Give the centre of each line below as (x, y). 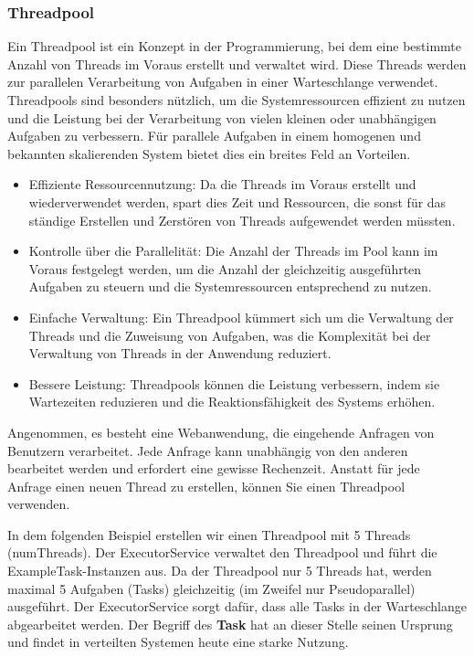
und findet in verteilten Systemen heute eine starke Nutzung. (178, 642)
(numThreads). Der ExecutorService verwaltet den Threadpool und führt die (222, 552)
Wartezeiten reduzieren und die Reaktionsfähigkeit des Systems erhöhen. (232, 402)
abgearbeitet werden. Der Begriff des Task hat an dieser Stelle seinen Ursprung (230, 624)
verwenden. (39, 504)
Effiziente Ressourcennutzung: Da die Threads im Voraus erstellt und (222, 184)
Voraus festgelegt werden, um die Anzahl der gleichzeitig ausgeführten (225, 268)
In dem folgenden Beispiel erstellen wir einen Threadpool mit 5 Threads (209, 534)
